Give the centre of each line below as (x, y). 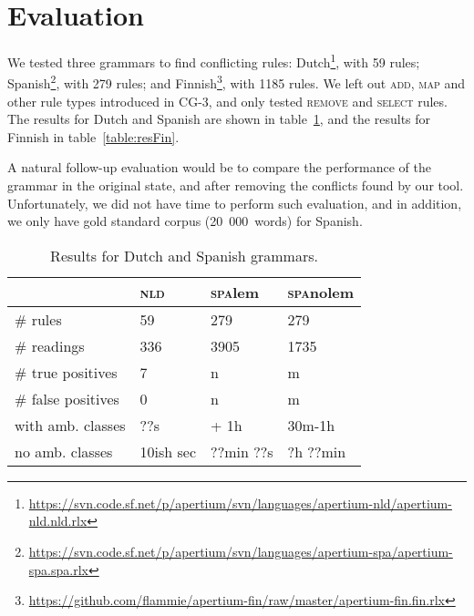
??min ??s (242, 451)
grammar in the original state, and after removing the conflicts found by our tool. (236, 185)
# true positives (66, 372)
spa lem (235, 292)
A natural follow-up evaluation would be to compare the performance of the (219, 167)
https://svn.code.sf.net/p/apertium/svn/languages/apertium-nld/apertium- (240, 503)
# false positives (67, 398)
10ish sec (168, 451)
